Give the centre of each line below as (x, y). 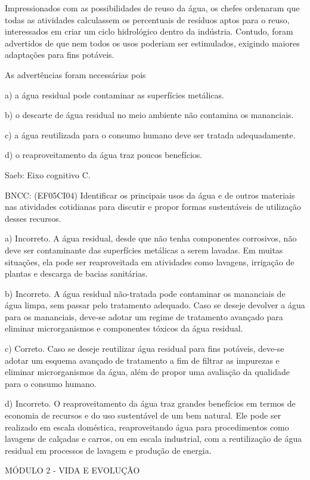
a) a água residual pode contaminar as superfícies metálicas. (114, 95)
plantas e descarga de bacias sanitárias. (76, 273)
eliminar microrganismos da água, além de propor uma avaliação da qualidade (147, 372)
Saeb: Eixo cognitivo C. (48, 174)
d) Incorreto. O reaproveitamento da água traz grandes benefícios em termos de (150, 403)
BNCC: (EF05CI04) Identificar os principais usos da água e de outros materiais (150, 195)
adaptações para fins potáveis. (60, 55)
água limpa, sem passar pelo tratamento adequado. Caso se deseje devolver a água (155, 305)
